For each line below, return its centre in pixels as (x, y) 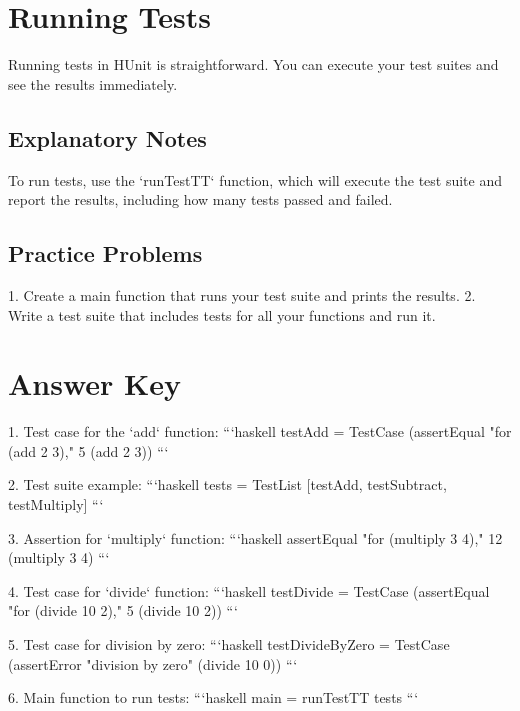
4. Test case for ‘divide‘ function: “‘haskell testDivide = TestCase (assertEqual (249, 590)
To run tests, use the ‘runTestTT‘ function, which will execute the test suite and (255, 179)
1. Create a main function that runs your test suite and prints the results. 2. (242, 294)
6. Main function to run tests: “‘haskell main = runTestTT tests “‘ (213, 697)
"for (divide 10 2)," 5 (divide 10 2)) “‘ (123, 610)
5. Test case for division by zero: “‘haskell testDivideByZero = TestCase (229, 643)
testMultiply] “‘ (56, 504)
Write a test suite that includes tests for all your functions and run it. (222, 314)
